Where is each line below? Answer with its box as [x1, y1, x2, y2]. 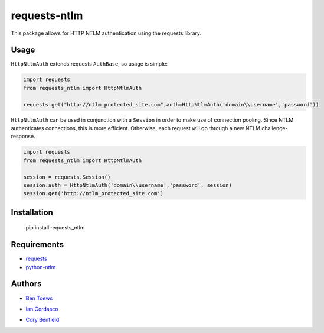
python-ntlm [25, 263, 56, 270]
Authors [11, 279, 42, 289]
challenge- [261, 124, 289, 131]
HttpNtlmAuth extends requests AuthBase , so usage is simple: [11, 60, 168, 67]
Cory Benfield [25, 316, 60, 324]
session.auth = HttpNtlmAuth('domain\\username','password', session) [23, 182, 233, 189]
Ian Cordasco [25, 305, 58, 312]
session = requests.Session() [23, 173, 111, 180]
